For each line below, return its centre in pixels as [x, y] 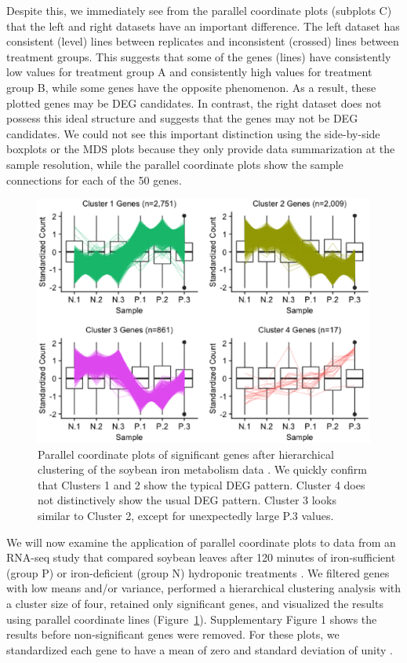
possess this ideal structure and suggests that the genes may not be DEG [182, 118]
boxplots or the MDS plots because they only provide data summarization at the [201, 149]
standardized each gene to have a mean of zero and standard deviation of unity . [200, 649]
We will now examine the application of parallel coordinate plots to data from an [201, 542]
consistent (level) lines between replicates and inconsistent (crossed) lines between [203, 41]
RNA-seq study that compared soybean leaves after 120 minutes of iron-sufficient [201, 557]
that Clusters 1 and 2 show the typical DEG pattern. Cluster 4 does [202, 484]
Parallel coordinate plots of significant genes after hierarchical [186, 454]
